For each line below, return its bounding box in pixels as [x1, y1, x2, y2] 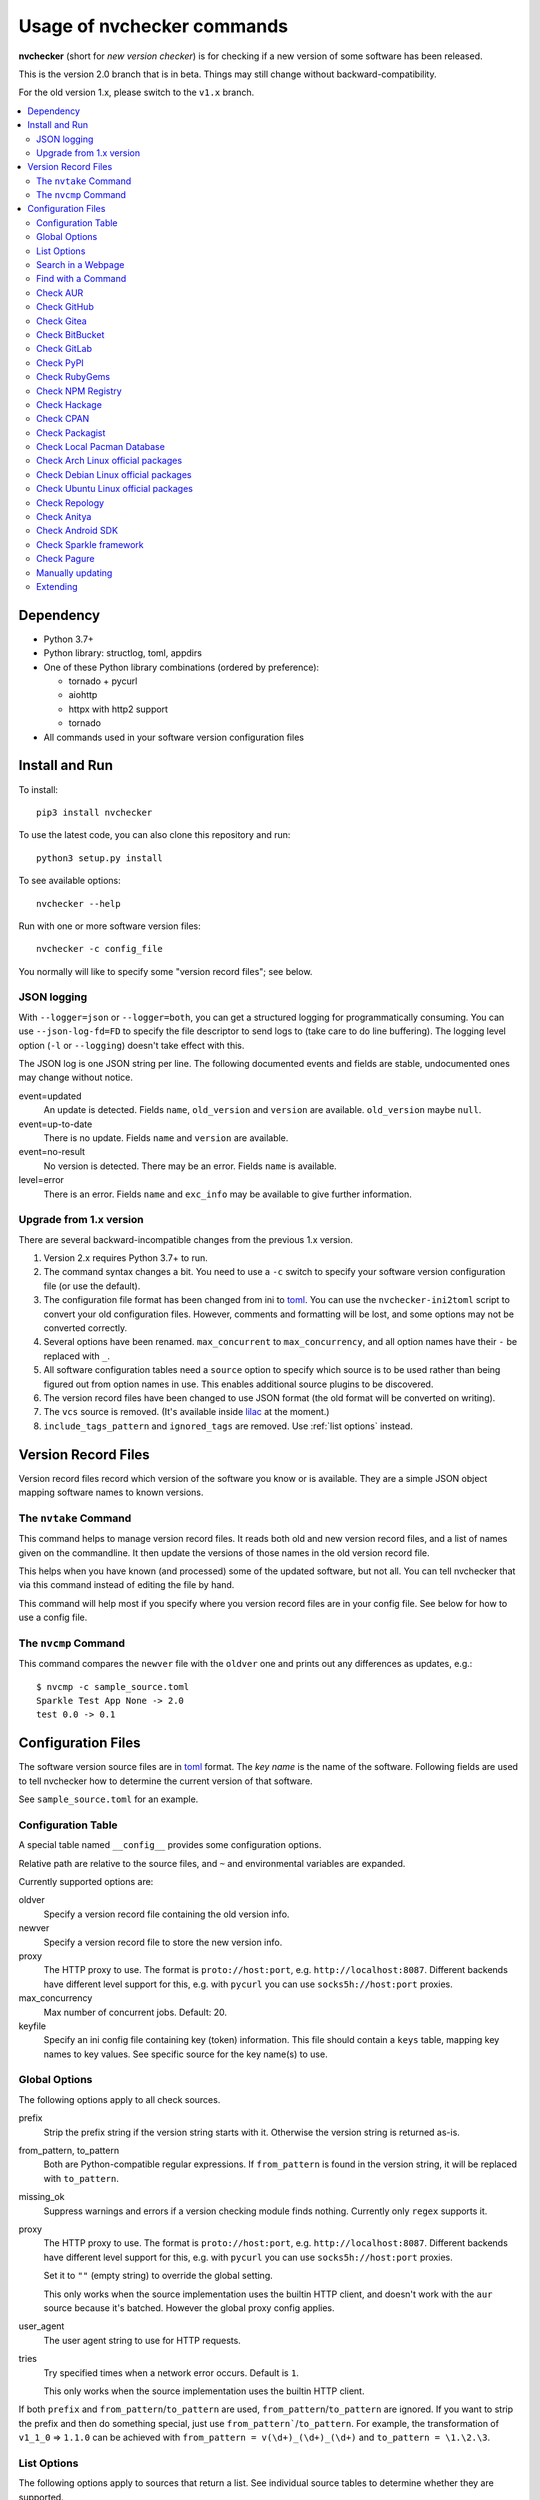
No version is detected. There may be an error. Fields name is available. [43, 1160, 337, 1172]
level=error [18, 1174, 65, 1186]
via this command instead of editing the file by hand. [18, 1579, 235, 1591]
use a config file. [18, 1611, 88, 1624]
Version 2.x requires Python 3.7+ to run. [43, 1252, 209, 1264]
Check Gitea [36, 315, 87, 327]
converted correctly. [43, 1321, 128, 1334]
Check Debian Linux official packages [36, 468, 192, 480]
